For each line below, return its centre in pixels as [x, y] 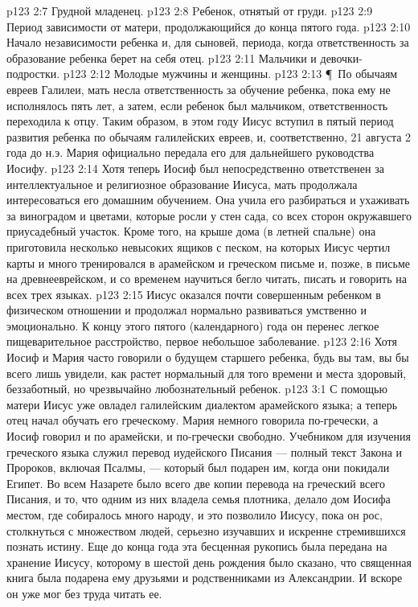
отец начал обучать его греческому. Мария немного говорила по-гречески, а [193, 420]
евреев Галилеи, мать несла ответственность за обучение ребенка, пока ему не [199, 89]
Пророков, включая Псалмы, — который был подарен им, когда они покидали [198, 468]
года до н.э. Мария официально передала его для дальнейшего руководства [191, 152]
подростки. [33, 74]
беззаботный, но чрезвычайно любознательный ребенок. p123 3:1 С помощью [197, 389]
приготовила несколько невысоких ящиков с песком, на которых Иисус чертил [199, 246]
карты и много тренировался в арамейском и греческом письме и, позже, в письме [208, 262]
